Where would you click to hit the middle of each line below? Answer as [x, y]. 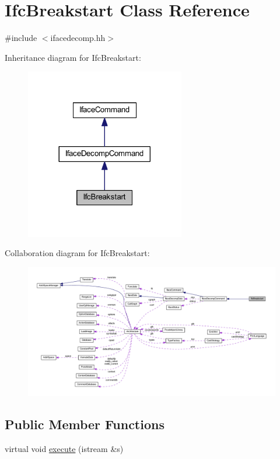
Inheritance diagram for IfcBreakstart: [73, 57]
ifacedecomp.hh [78, 38]
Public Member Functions [85, 424]
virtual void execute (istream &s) [64, 449]
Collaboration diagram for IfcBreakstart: [77, 253]
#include [21, 38]
